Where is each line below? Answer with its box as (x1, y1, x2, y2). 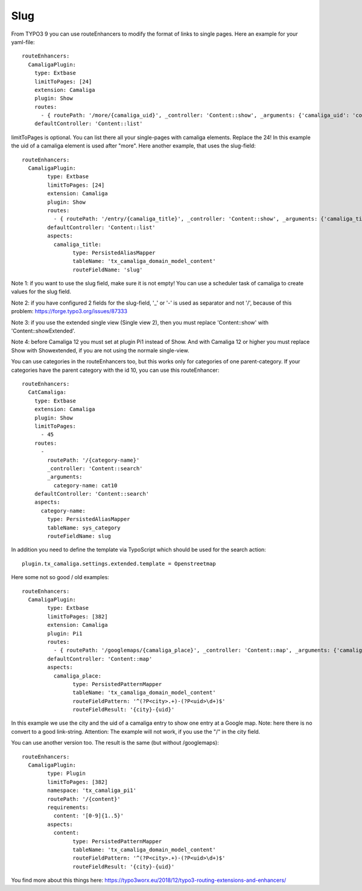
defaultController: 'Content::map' (47, 655, 153, 662)
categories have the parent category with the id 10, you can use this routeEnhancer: (11, 366, 220, 374)
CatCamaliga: (28, 389, 67, 396)
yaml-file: (11, 38, 35, 45)
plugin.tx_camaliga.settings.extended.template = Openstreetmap (22, 560, 217, 567)
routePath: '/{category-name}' (47, 456, 140, 464)
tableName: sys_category (47, 524, 121, 531)
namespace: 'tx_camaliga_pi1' (47, 787, 137, 794)
